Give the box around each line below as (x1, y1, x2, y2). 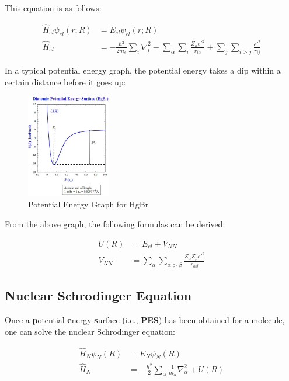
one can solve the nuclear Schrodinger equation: (5, 325, 175, 337)
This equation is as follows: (5, 2, 102, 13)
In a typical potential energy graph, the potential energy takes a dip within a (5, 64, 281, 77)
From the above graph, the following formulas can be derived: (5, 217, 225, 230)
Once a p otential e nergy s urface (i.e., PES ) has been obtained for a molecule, (5, 314, 285, 326)
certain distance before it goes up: (5, 76, 126, 88)
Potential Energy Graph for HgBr (28, 198, 149, 210)
